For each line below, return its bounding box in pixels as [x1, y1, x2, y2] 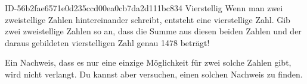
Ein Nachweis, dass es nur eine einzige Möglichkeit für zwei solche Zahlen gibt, [5, 56, 292, 69]
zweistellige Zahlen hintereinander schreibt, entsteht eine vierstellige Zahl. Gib [5, 13, 290, 25]
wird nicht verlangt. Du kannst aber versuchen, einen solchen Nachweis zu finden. [5, 67, 303, 80]
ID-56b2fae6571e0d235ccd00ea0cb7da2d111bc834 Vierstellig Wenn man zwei [5, 2, 283, 14]
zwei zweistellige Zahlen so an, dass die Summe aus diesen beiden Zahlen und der [5, 25, 302, 37]
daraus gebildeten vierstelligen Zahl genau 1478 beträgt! [5, 36, 210, 49]
